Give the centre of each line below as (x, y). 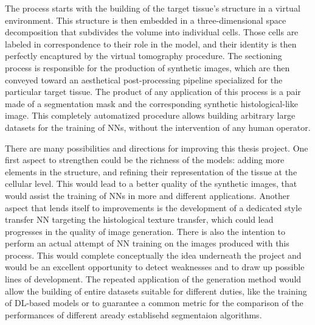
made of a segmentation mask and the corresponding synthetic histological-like (151, 103)
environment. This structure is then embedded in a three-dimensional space (146, 20)
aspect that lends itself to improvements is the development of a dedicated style (154, 207)
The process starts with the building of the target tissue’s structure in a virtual (153, 8)
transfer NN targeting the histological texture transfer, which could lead (139, 219)
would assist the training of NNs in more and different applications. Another (147, 195)
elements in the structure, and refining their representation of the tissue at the (151, 171)
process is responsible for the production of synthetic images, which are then (147, 67)
